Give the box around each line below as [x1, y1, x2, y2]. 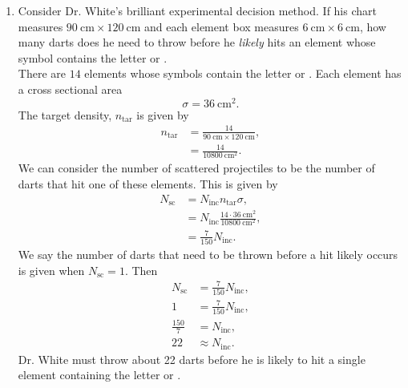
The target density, [18, 106, 112, 123]
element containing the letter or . [18, 366, 181, 383]
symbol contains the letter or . [18, 49, 168, 66]
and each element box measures [144, 18, 299, 34]
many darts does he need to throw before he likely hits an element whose [18, 34, 376, 51]
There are [18, 65, 66, 82]
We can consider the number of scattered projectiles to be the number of [18, 160, 375, 176]
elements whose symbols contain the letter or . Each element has [84, 65, 402, 82]
